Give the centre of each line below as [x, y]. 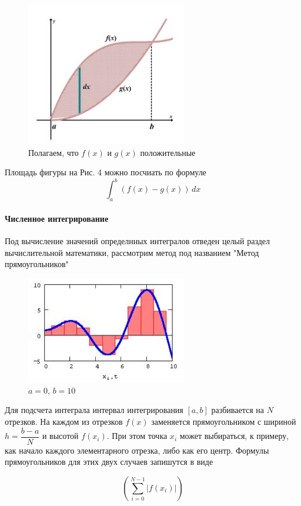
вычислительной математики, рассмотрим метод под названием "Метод [132, 252]
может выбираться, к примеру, [234, 436]
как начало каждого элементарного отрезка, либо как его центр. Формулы [137, 450]
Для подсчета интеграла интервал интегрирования [94, 410]
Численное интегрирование [57, 218]
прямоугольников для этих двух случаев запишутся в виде [109, 462]
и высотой [60, 436]
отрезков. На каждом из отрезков [64, 422]
